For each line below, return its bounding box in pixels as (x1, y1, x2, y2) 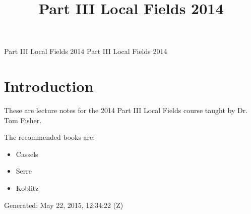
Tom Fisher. (4, 115, 42, 125)
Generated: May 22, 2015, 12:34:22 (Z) (4, 199, 123, 210)
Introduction (4, 76, 94, 96)
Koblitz (16, 183, 39, 193)
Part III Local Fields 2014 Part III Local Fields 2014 (4, 46, 167, 57)
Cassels (16, 148, 38, 159)
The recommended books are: (4, 132, 95, 142)
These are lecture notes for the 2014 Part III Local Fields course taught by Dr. (4, 105, 248, 116)
